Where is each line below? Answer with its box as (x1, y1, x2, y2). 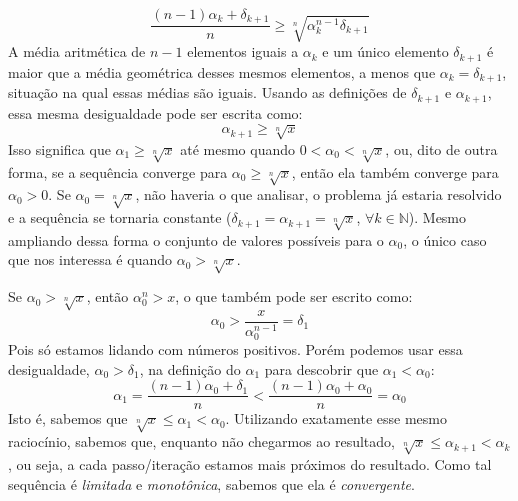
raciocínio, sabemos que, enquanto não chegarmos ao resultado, (8, 431, 395, 452)
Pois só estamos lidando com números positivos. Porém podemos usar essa (8, 339, 463, 360)
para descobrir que (264, 358, 379, 379)
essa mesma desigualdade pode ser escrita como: (8, 102, 303, 123)
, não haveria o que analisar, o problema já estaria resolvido (135, 184, 502, 205)
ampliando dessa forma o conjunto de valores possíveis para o (8, 229, 384, 250)
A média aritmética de (8, 41, 146, 62)
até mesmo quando (180, 138, 296, 159)
